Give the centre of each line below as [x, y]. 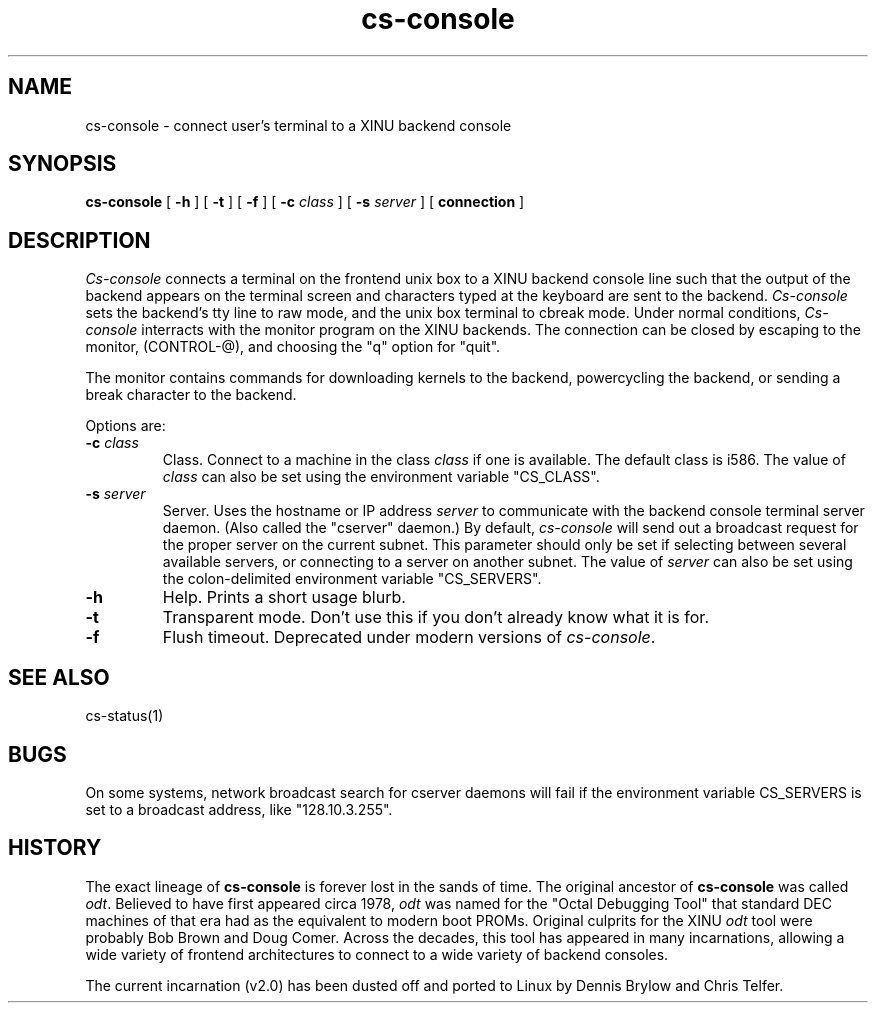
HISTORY [55, 848]
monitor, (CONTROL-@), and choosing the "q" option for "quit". [293, 347]
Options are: [125, 426]
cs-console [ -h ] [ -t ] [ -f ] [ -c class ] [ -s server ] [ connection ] [305, 202]
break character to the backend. [191, 395]
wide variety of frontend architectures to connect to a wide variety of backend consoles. [377, 954]
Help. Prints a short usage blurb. [284, 597]
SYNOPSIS [62, 164]
